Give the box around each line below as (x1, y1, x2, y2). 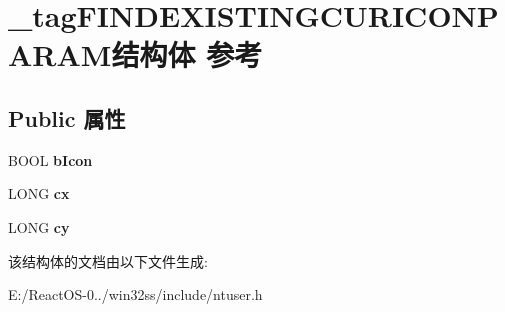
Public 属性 (8, 102, 126, 133)
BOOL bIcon (8, 149, 93, 170)
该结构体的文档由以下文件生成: (8, 250, 208, 271)
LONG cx (8, 183, 70, 204)
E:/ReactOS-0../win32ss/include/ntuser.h (8, 284, 263, 305)
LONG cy (8, 216, 70, 237)
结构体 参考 (111, 34, 263, 75)
